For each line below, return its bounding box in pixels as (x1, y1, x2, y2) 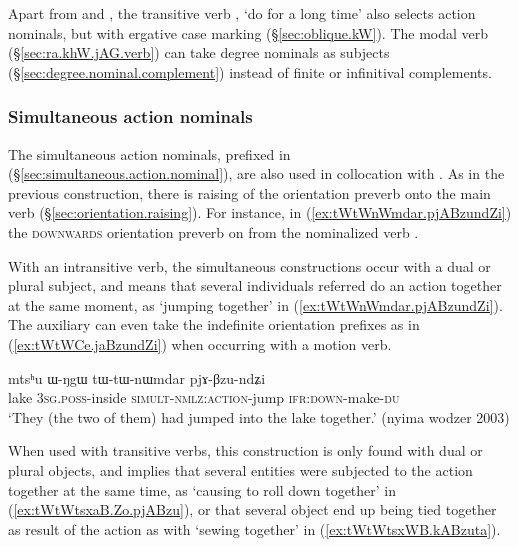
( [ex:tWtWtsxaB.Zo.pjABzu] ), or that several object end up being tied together (8, 499, 497, 520)
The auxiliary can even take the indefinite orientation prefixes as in (8, 314, 420, 335)
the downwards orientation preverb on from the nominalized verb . (8, 221, 419, 242)
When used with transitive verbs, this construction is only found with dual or (8, 440, 483, 461)
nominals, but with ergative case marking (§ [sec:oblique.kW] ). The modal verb (8, 22, 489, 43)
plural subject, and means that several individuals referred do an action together (8, 275, 502, 296)
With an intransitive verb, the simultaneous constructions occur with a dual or (8, 255, 491, 276)
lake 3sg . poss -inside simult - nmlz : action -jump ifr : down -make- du (8, 387, 400, 408)
